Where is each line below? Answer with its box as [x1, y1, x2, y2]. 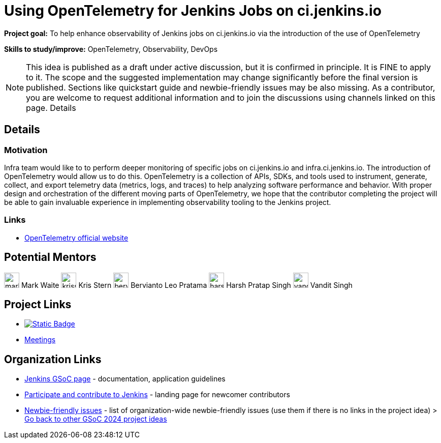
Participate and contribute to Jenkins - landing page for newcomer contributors [24, 390, 290, 399]
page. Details [26, 102, 76, 113]
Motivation [4, 144, 48, 155]
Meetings [24, 335, 56, 344]
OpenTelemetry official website [24, 233, 129, 242]
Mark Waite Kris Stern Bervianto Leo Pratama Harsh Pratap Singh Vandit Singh [21, 280, 353, 289]
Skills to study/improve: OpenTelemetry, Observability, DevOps [4, 44, 218, 53]
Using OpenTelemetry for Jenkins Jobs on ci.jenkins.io [4, 2, 382, 19]
